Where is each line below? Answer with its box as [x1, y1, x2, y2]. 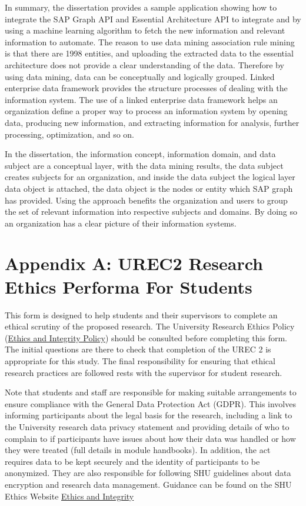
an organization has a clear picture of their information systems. [5, 217, 237, 229]
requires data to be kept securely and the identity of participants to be [5, 455, 260, 467]
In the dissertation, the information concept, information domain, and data [5, 148, 276, 160]
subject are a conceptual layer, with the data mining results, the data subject [5, 159, 284, 171]
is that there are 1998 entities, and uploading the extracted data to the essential [5, 47, 294, 59]
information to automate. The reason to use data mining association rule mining [5, 35, 295, 48]
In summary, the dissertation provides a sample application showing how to [5, 1, 277, 13]
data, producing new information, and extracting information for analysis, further [5, 116, 300, 128]
